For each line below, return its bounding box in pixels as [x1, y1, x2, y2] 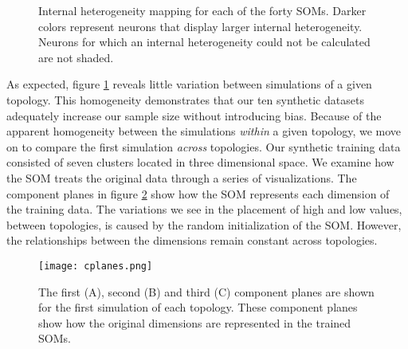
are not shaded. [38, 49, 114, 65]
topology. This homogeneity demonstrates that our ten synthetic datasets [6, 91, 364, 108]
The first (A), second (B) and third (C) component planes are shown [38, 283, 375, 300]
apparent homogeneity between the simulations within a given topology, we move [6, 123, 402, 139]
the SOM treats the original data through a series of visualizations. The [6, 169, 357, 186]
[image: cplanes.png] [38, 260, 153, 272]
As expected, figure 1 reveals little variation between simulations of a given [6, 76, 372, 92]
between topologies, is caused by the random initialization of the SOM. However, [6, 216, 402, 233]
